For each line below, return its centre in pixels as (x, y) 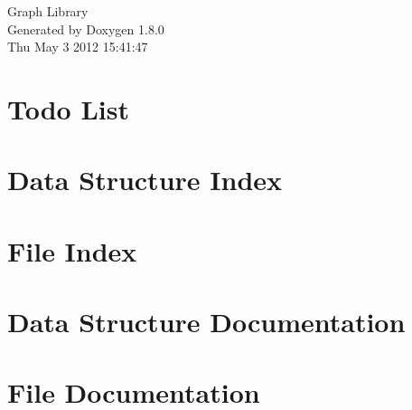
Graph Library (48, 11)
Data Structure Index (145, 180)
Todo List (68, 108)
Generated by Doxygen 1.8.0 (86, 29)
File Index (72, 250)
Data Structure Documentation (206, 322)
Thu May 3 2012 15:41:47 (78, 47)
